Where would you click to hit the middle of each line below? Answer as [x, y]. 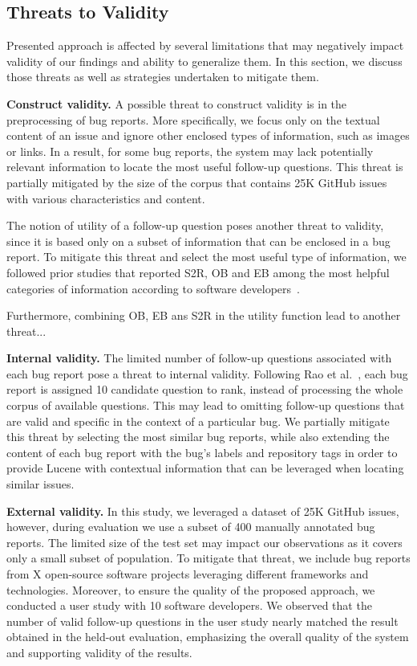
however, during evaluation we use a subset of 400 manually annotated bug [191, 527]
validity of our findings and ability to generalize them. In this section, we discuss [204, 61]
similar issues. [40, 484]
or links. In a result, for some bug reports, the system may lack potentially [190, 151]
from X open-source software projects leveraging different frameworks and [188, 574]
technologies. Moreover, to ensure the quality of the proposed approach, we [191, 589]
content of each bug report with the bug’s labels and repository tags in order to [202, 452]
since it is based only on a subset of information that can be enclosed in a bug [198, 241]
